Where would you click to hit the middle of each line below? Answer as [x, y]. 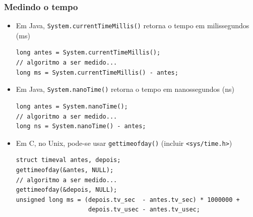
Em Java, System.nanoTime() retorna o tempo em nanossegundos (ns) [125, 89]
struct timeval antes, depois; [68, 160]
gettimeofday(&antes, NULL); [65, 170]
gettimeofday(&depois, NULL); [67, 190]
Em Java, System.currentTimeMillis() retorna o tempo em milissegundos [133, 25]
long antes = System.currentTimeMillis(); [88, 53]
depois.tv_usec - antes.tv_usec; [144, 210]
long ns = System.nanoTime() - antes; [81, 126]
